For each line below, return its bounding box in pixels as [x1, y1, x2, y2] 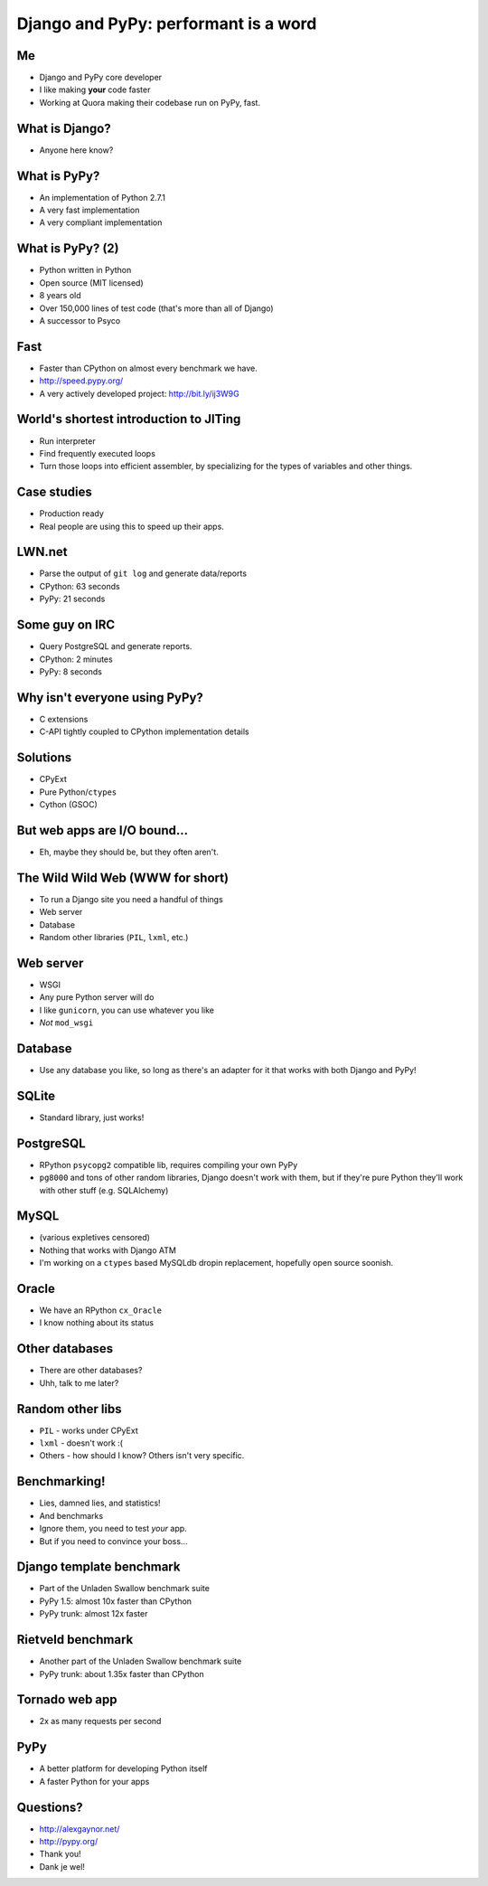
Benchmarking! [16, 1474, 106, 1489]
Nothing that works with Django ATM [39, 1244, 176, 1256]
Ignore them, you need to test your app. [39, 1523, 187, 1534]
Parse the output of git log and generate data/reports [39, 568, 248, 579]
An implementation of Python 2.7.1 [39, 192, 166, 203]
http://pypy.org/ [39, 1836, 99, 1847]
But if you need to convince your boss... [39, 1535, 188, 1546]
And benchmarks [39, 1510, 104, 1521]
